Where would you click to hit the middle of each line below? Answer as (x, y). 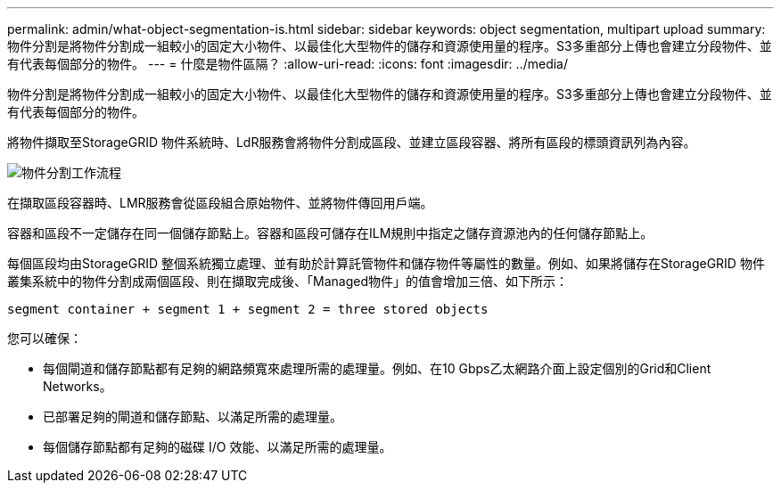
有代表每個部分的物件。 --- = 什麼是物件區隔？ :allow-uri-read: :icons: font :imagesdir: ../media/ (288, 64)
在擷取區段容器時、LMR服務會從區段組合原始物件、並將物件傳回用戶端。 (220, 203)
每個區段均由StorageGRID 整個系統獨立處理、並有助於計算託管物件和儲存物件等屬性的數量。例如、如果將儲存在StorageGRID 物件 (386, 263)
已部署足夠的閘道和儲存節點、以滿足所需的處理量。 (193, 416)
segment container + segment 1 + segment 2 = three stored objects (248, 309)
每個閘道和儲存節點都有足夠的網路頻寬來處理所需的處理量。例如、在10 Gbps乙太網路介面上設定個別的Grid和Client (377, 368)
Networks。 (78, 386)
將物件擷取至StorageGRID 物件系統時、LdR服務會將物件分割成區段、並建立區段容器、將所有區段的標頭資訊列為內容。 (352, 142)
